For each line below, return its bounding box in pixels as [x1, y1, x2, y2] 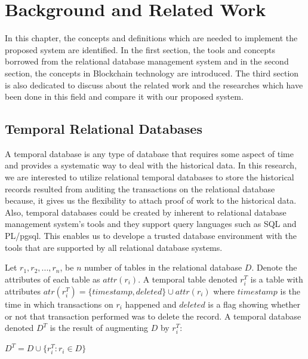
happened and [125, 297, 177, 310]
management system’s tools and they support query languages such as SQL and [5, 217, 297, 230]
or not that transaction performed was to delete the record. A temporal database [5, 309, 301, 322]
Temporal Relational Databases [5, 119, 202, 138]
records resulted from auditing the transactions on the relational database [5, 182, 275, 195]
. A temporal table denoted [138, 272, 238, 285]
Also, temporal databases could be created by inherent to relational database [5, 205, 287, 218]
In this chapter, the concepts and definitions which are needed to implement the [5, 32, 298, 44]
